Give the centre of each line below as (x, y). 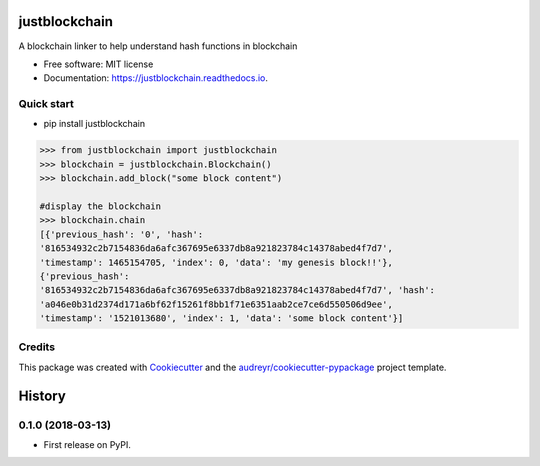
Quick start (46, 104)
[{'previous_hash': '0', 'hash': (121, 234)
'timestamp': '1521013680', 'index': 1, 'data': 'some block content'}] (221, 318)
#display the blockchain (100, 206)
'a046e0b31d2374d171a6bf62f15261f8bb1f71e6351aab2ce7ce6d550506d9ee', (216, 304)
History (42, 395)
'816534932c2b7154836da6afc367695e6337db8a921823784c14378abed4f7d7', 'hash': (237, 290)
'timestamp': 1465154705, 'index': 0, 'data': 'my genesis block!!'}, (216, 262)
